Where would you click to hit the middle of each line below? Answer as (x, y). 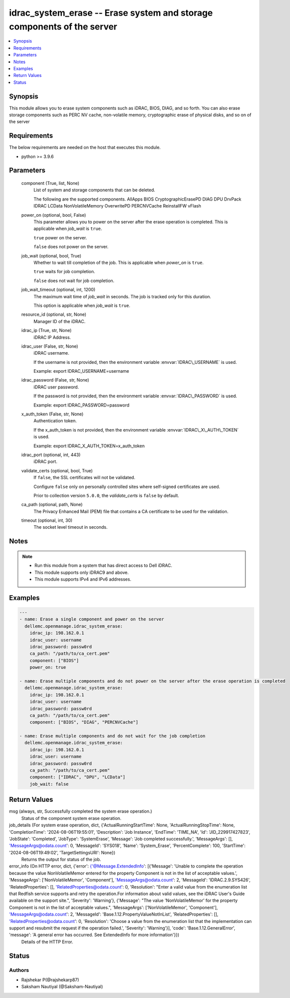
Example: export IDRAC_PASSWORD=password (82, 405)
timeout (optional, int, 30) (47, 520)
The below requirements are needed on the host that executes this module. (85, 148)
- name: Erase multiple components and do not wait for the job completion (112, 736)
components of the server (63, 26)
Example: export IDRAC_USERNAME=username (81, 371)
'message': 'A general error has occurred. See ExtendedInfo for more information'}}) (94, 935)
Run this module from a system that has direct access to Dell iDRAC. (103, 565)
